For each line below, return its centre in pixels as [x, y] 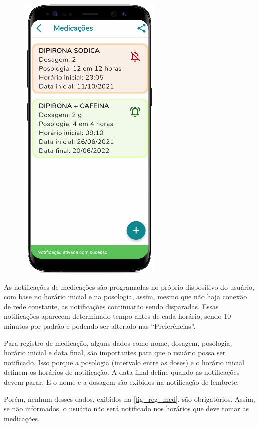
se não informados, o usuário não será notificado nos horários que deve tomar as [126, 409]
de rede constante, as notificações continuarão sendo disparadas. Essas [111, 306]
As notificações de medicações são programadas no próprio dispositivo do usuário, [129, 287]
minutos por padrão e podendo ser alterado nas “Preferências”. [100, 326]
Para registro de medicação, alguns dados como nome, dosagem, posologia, [118, 343]
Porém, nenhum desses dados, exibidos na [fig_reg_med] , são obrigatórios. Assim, [130, 399]
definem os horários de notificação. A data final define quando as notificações [122, 372]
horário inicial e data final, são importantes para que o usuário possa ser [115, 353]
